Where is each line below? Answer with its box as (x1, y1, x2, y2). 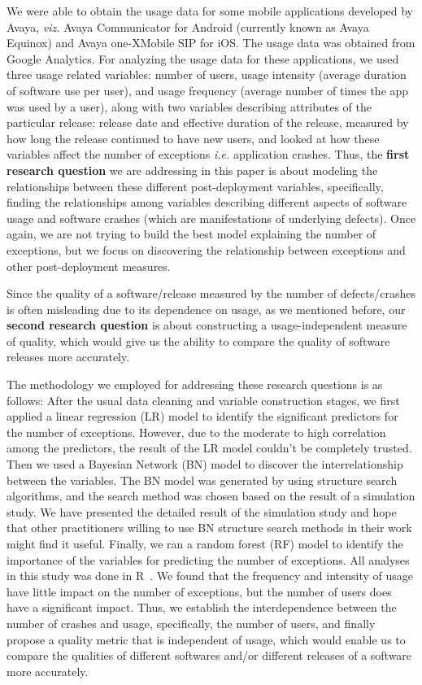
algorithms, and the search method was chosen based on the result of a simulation (7, 487, 415, 504)
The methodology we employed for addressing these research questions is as (7, 376, 383, 393)
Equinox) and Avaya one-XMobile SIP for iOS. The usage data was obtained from (7, 34, 415, 51)
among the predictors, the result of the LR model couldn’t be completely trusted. (7, 439, 412, 456)
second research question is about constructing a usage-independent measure (7, 316, 407, 334)
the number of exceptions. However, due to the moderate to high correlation (7, 423, 386, 440)
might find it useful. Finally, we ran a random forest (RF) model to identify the (7, 535, 403, 552)
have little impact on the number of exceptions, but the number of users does (7, 582, 392, 600)
